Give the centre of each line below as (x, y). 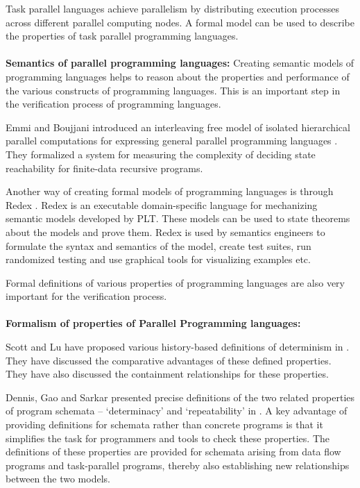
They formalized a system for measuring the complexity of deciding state (161, 154)
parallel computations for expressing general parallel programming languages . (172, 141)
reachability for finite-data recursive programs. (104, 168)
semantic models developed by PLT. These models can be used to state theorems (178, 218)
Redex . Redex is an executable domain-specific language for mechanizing (162, 204)
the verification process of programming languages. (113, 104)
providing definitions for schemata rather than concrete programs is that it (164, 424)
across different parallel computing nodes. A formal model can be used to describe (180, 22)
